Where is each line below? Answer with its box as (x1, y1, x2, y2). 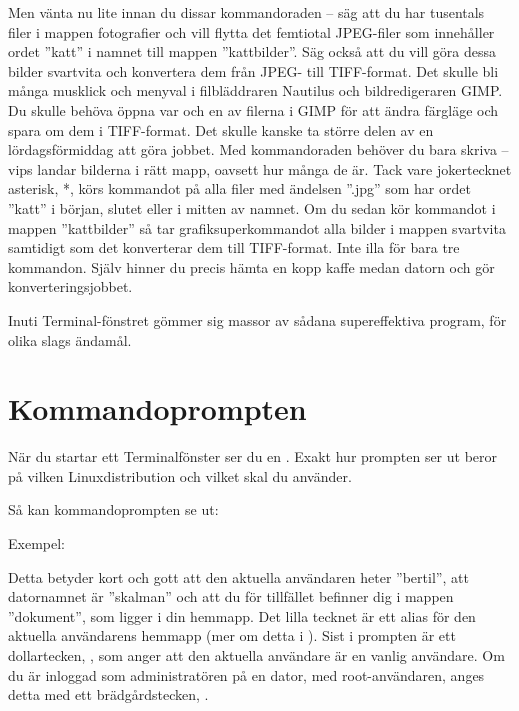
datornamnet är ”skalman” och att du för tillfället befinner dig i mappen (8, 586, 454, 607)
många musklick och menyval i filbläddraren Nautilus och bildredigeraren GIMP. (8, 80, 503, 101)
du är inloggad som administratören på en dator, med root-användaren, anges (8, 664, 485, 685)
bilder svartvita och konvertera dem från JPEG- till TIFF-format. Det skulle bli (8, 60, 499, 81)
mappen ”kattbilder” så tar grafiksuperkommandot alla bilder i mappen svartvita (8, 217, 506, 238)
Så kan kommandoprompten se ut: (8, 499, 219, 520)
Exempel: (8, 533, 65, 553)
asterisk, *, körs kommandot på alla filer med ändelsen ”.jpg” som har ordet (8, 178, 471, 199)
